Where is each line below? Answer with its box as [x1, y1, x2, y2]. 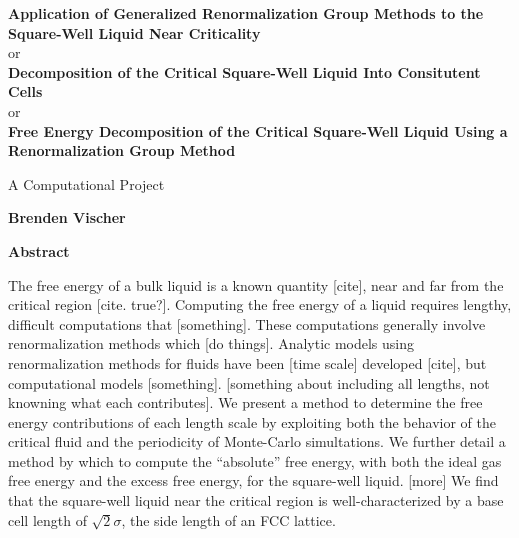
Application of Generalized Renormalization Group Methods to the [8, 3, 484, 23]
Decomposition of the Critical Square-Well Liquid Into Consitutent [8, 61, 481, 82]
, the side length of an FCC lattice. [121, 509, 336, 530]
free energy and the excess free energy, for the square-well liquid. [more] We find [8, 470, 499, 491]
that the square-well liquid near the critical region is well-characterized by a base [8, 490, 504, 511]
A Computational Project [8, 173, 165, 194]
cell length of [8, 509, 87, 530]
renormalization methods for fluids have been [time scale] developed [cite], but [8, 352, 487, 373]
